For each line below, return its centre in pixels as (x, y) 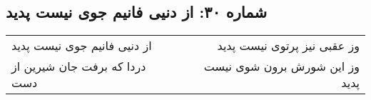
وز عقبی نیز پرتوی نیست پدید (288, 46)
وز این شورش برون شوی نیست (281, 66)
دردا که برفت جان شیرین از (79, 66)
